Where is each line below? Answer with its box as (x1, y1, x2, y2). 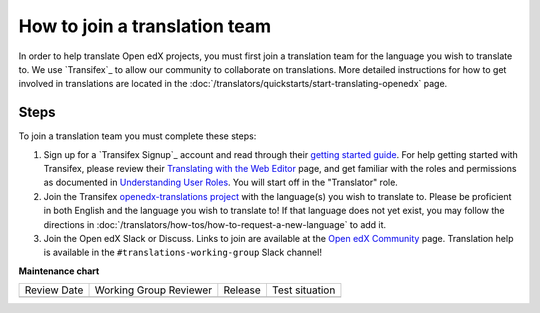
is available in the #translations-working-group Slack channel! (43, 246, 322, 259)
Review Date (24, 283, 84, 297)
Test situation (271, 283, 336, 297)
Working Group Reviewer (94, 283, 213, 297)
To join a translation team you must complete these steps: (18, 130, 257, 142)
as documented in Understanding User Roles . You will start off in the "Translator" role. (43, 176, 399, 189)
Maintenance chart (18, 265, 100, 277)
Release (223, 283, 262, 297)
